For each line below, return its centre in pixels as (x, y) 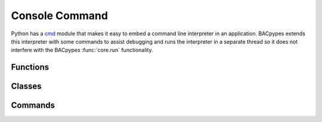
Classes (26, 86)
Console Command (60, 16)
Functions (30, 67)
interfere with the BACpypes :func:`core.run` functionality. (82, 50)
